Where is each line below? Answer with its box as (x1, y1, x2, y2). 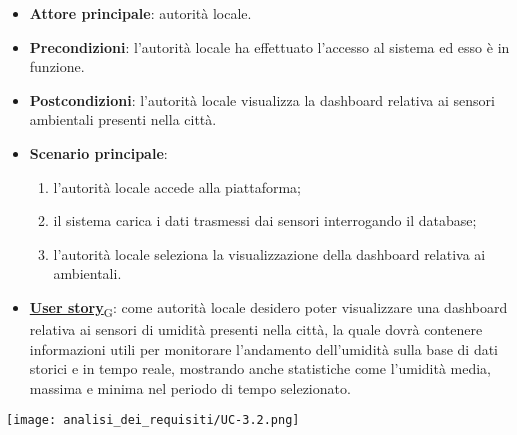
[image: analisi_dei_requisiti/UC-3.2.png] (6, 413, 300, 428)
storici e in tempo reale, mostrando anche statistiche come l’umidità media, (29, 358, 492, 379)
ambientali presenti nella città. (29, 109, 217, 130)
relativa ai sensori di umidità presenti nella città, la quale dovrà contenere (29, 319, 483, 340)
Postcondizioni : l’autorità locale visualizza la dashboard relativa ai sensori (29, 89, 495, 110)
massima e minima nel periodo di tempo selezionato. (29, 377, 351, 398)
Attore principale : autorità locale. (29, 3, 252, 23)
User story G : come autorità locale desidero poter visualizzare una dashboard (29, 296, 508, 320)
